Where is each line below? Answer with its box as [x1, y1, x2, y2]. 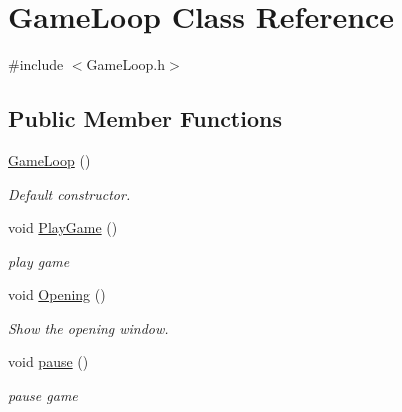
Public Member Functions [8, 103, 282, 134]
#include [8, 54, 64, 75]
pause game [8, 385, 78, 406]
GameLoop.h [86, 54, 166, 75]
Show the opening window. [8, 317, 169, 338]
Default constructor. [8, 183, 131, 204]
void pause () [8, 351, 89, 372]
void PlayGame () [8, 217, 118, 238]
